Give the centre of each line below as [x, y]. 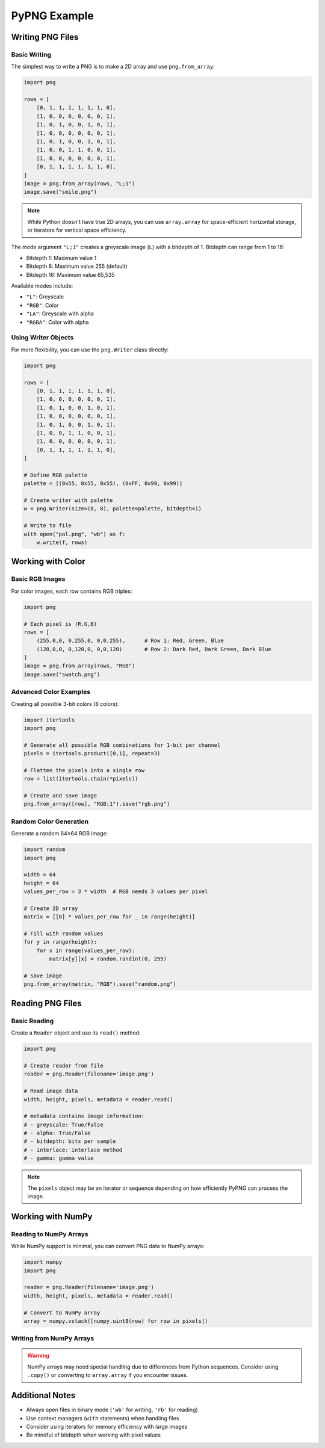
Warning [38, 1356]
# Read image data [51, 1091]
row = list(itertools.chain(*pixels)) [81, 779]
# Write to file [48, 526]
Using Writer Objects [42, 338]
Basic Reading [32, 1021]
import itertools [49, 720]
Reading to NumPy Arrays [50, 1234]
